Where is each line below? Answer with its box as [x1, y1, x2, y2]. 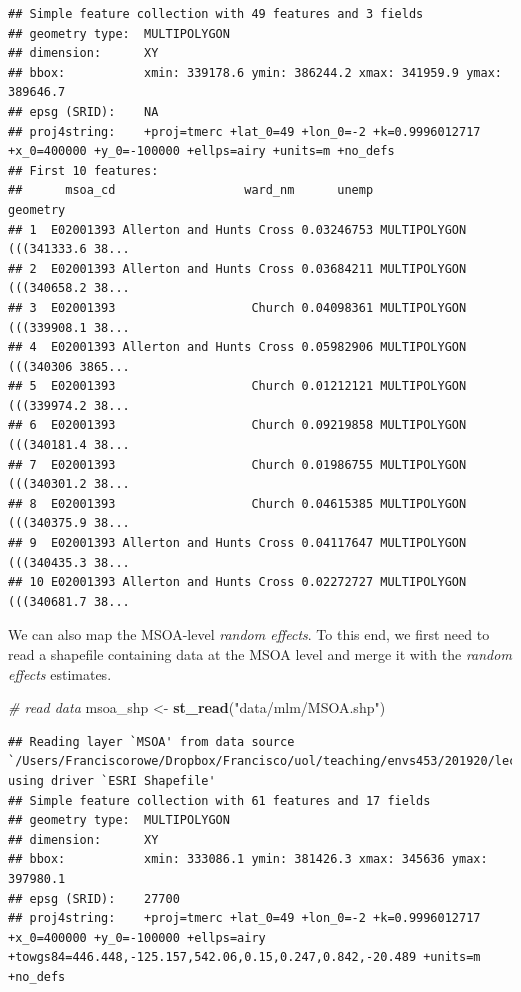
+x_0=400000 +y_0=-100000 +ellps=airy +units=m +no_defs [8, 144, 395, 159]
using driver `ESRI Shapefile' [8, 773, 216, 788]
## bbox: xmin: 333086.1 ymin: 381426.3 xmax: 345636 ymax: [8, 852, 488, 867]
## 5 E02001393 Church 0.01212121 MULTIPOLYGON [8, 379, 467, 394]
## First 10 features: [8, 163, 159, 178]
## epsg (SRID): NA [8, 104, 159, 119]
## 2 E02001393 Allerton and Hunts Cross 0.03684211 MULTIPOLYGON [8, 261, 467, 276]
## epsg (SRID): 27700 [8, 891, 180, 906]
